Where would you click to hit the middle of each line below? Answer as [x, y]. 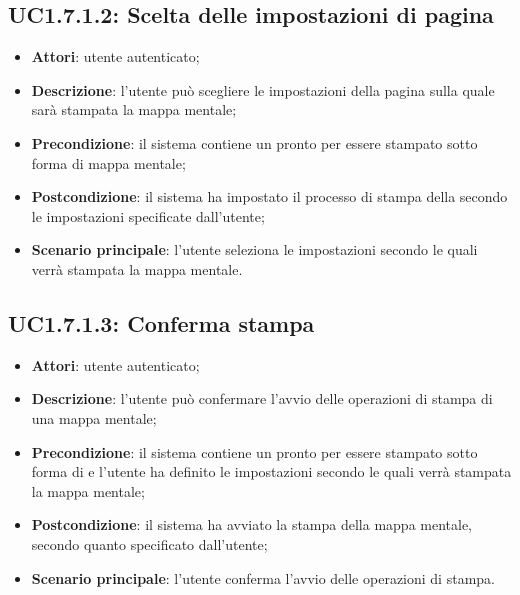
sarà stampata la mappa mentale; [134, 109]
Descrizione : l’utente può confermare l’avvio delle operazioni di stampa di [262, 398]
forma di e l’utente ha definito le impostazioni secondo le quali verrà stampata [271, 471]
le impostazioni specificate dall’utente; [148, 215]
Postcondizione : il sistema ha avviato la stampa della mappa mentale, [252, 524]
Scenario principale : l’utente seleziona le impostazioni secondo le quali [254, 249]
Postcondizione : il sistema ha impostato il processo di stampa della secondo [269, 196]
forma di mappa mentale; [108, 162]
